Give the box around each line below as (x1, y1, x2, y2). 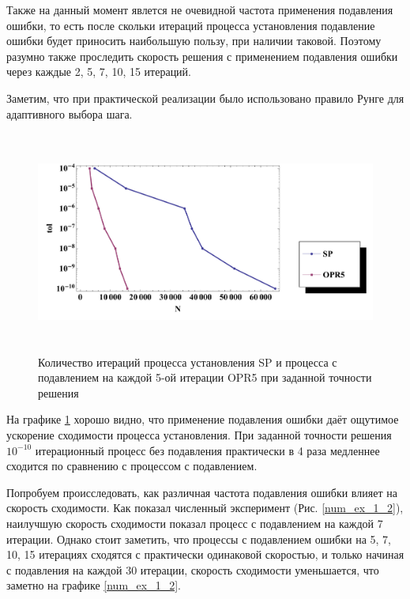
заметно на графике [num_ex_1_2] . (6, 577, 181, 593)
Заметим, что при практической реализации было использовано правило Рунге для (6, 89, 404, 106)
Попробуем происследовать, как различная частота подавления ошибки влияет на (6, 484, 397, 500)
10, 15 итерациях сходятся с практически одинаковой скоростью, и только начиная (6, 546, 404, 563)
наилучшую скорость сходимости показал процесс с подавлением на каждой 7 (6, 514, 383, 531)
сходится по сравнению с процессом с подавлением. (6, 458, 258, 474)
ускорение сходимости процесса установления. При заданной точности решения (6, 427, 392, 443)
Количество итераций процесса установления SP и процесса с (38, 353, 337, 370)
